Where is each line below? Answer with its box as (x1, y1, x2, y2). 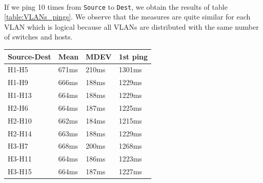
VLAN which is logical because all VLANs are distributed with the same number (4, 21, 259, 32)
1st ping (118, 51, 148, 62)
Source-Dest (8, 51, 51, 62)
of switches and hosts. (4, 31, 73, 42)
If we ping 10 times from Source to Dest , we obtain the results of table (4, 1, 228, 12)
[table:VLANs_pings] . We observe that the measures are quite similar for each (4, 11, 251, 22)
